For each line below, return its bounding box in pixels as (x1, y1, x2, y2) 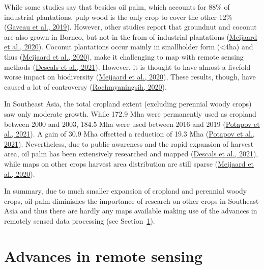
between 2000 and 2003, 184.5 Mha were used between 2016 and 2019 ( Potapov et (4, 118, 260, 129)
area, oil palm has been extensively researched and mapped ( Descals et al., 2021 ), (4, 148, 258, 159)
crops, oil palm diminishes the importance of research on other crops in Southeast (4, 195, 259, 206)
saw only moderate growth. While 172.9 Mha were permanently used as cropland (4, 108, 256, 119)
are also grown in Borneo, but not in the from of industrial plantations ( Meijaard (4, 31, 257, 42)
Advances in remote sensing (4, 245, 203, 266)
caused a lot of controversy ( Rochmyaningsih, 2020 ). (4, 81, 167, 92)
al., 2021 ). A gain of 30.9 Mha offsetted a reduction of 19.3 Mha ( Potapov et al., (4, 128, 255, 139)
